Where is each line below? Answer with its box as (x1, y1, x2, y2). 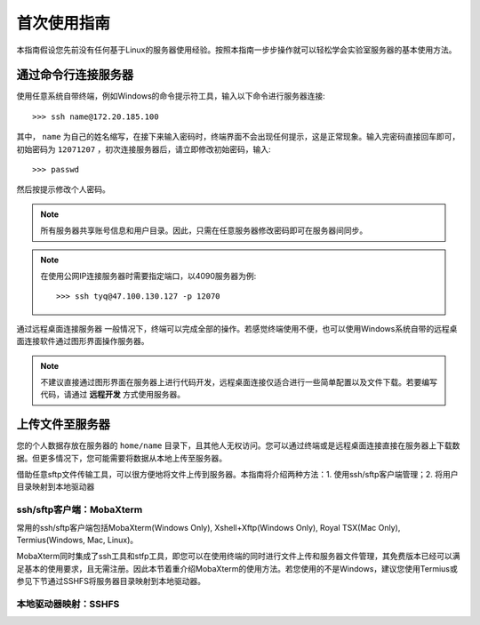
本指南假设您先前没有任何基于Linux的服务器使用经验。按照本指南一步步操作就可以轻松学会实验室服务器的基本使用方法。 (16, 44, 457, 55)
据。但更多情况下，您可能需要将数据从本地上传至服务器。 (16, 453, 227, 463)
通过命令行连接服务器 (16, 68, 133, 83)
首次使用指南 (16, 13, 111, 33)
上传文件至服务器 (16, 417, 110, 432)
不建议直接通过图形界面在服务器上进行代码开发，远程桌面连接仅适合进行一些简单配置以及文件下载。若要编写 (40, 376, 437, 387)
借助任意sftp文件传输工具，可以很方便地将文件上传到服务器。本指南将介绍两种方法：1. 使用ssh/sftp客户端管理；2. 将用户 (16, 469, 459, 479)
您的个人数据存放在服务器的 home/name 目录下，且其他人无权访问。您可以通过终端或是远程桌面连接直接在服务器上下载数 (16, 440, 460, 451)
